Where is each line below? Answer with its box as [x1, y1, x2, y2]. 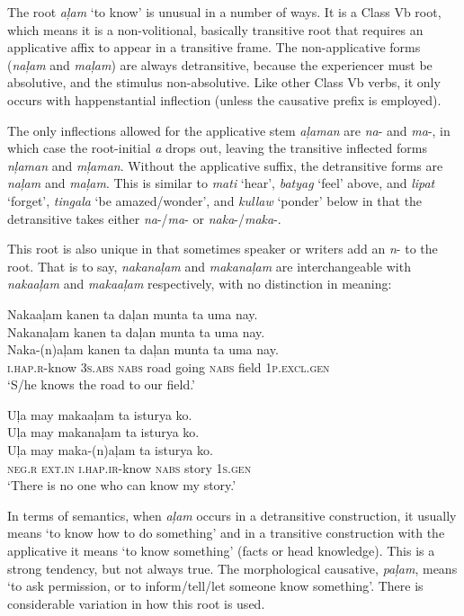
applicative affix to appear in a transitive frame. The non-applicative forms [7, 38, 421, 57]
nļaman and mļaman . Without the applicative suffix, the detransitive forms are [7, 156, 443, 174]
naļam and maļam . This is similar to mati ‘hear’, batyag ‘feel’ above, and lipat [7, 174, 435, 192]
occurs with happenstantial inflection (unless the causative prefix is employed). [7, 90, 442, 109]
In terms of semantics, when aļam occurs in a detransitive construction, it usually [7, 505, 457, 524]
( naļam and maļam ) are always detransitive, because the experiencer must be [7, 55, 433, 74]
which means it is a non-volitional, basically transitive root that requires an [7, 20, 424, 39]
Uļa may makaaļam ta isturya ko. [7, 405, 192, 424]
